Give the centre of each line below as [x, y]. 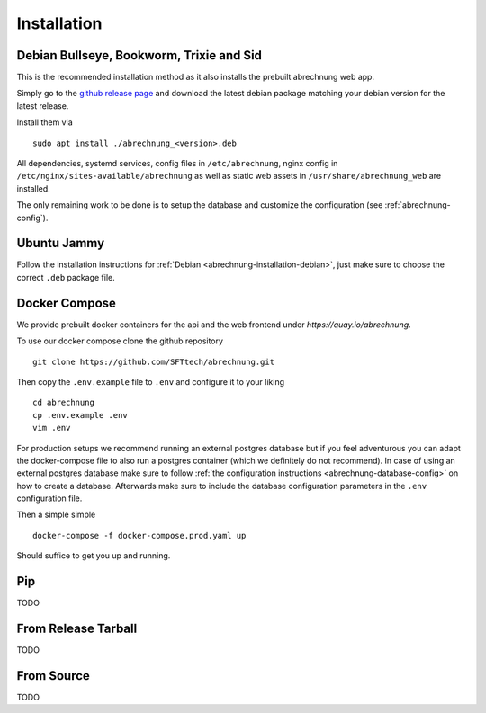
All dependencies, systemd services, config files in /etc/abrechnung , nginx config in [177, 164]
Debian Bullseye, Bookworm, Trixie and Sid [139, 55]
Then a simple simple [56, 515]
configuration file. [49, 498]
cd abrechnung [63, 403]
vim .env [52, 428]
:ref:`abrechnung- [418, 205]
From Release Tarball [77, 628]
